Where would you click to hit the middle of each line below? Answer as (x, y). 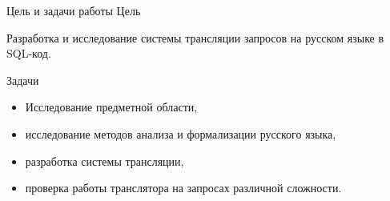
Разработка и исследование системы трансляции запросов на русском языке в (195, 37)
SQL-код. (29, 53)
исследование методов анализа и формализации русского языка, (181, 133)
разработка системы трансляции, (105, 161)
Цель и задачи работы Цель (74, 10)
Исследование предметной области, (111, 107)
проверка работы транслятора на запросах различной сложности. (183, 188)
